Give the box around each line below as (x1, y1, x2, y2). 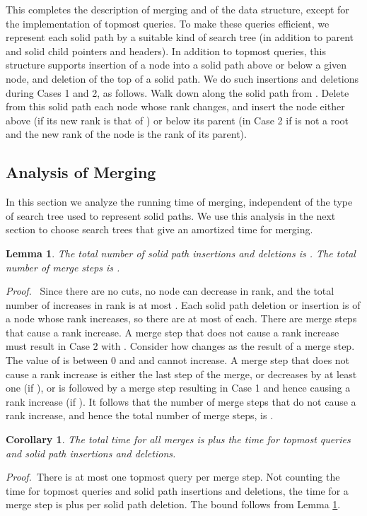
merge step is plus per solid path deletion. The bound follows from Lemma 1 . (6, 497, 341, 512)
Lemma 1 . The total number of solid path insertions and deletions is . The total (6, 245, 356, 260)
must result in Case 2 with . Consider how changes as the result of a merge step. (6, 339, 355, 353)
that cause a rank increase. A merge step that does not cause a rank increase (6, 324, 339, 339)
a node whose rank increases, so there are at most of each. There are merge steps (6, 311, 357, 326)
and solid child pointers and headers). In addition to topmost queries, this (6, 43, 326, 58)
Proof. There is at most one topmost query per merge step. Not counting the (6, 469, 340, 484)
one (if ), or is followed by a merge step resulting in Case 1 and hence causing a (6, 380, 351, 395)
